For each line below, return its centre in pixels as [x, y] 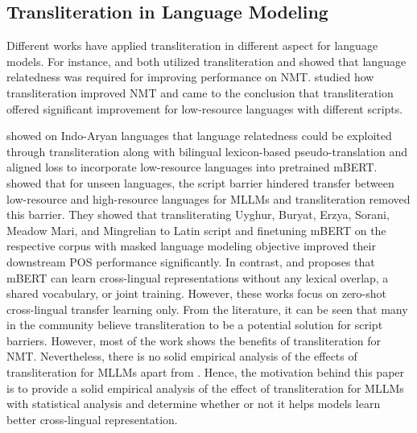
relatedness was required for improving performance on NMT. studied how [190, 77]
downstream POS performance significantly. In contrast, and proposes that [191, 261]
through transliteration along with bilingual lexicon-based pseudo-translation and [207, 151]
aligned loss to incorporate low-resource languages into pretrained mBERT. [192, 167]
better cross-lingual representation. [92, 419]
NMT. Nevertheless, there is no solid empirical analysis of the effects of [182, 356]
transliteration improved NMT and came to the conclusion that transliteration [200, 92]
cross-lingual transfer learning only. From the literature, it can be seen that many [207, 309]
